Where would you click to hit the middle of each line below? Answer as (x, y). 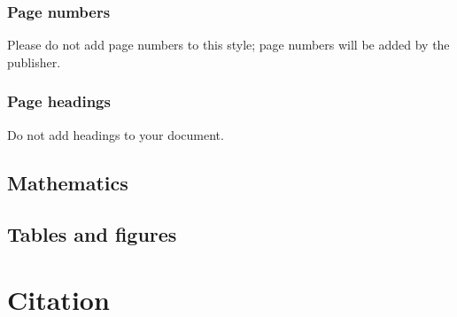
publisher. (34, 62)
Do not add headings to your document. (116, 134)
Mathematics (68, 182)
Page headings (59, 101)
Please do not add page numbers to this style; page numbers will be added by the (228, 45)
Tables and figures (92, 234)
